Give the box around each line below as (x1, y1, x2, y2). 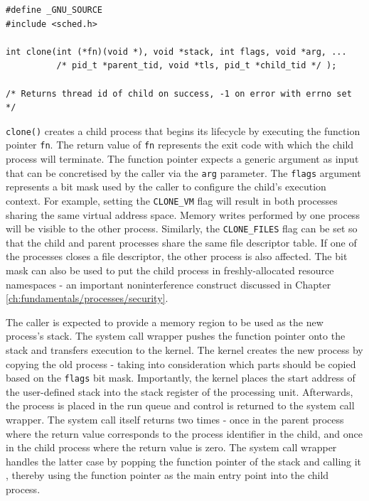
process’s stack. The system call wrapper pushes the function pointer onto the (6, 328, 346, 343)
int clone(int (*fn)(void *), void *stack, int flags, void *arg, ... (6, 46, 347, 57)
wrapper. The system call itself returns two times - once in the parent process (6, 412, 344, 426)
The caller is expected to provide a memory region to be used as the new (6, 314, 323, 329)
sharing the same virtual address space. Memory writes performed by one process (6, 207, 360, 222)
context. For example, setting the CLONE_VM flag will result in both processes (6, 193, 338, 208)
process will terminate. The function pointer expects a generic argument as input (6, 151, 359, 166)
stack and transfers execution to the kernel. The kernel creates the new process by (6, 342, 363, 357)
